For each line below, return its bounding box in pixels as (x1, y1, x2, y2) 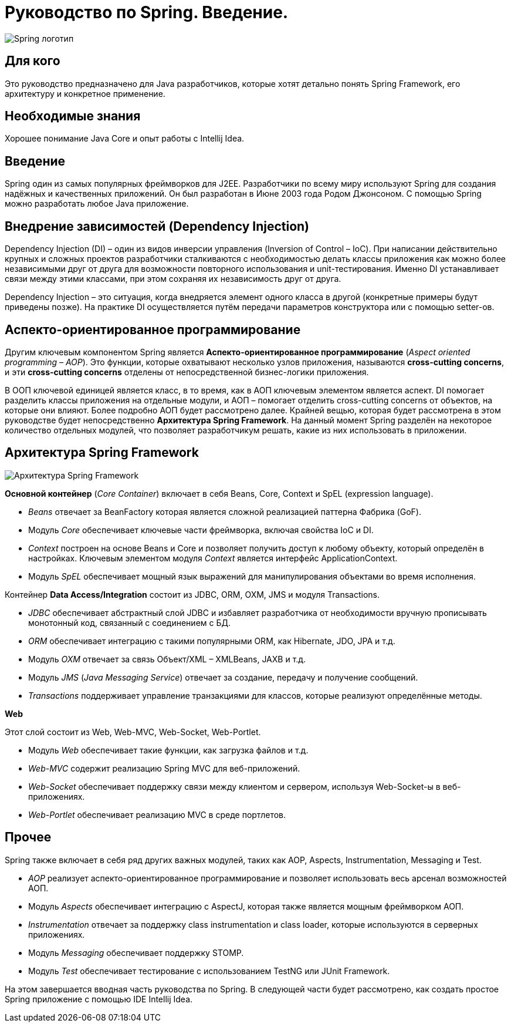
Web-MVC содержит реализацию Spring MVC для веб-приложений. (28, 763, 300, 773)
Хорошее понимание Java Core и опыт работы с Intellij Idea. (5, 133, 245, 144)
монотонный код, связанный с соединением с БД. (28, 617, 231, 628)
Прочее (5, 830, 52, 845)
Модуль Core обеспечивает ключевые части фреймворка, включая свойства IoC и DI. (28, 524, 374, 535)
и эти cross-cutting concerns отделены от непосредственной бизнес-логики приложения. (5, 366, 369, 377)
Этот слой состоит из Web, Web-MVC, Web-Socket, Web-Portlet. (5, 726, 261, 737)
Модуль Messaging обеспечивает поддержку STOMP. (28, 947, 244, 958)
